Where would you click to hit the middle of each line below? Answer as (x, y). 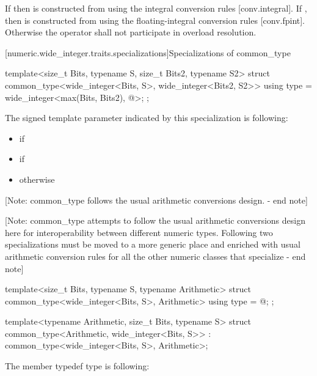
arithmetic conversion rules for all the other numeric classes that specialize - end (155, 256)
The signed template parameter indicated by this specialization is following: (147, 118)
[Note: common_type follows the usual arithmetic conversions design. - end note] (156, 200)
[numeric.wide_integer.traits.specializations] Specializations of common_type (148, 52)
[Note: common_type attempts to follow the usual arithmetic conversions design (155, 220)
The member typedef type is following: (77, 366)
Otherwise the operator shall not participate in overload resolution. (131, 32)
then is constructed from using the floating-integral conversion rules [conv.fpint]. (155, 20)
